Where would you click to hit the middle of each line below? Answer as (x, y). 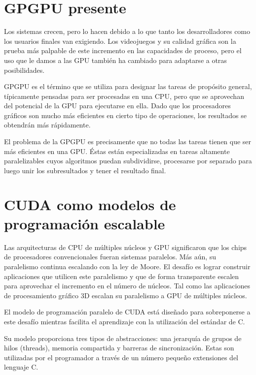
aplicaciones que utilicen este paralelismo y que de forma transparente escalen (122, 276)
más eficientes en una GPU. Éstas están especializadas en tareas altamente (117, 151)
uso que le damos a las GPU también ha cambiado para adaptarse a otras (115, 60)
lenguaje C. (21, 367)
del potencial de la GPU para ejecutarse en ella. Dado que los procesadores (117, 106)
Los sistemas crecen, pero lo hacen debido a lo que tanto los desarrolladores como (127, 31)
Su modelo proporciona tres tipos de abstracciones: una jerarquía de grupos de (123, 338)
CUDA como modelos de (90, 204)
